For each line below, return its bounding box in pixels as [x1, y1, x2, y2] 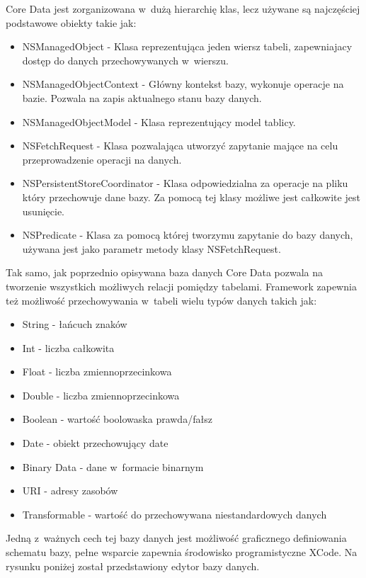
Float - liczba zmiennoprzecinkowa [22, 364, 172, 379]
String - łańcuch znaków [22, 317, 127, 331]
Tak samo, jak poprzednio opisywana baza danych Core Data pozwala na [6, 265, 324, 280]
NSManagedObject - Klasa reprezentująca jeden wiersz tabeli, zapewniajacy [22, 39, 353, 54]
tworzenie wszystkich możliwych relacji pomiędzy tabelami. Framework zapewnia [6, 278, 357, 293]
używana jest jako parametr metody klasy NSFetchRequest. [22, 241, 281, 256]
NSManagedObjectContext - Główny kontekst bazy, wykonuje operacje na [22, 76, 344, 91]
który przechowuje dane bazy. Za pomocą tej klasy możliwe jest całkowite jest [22, 189, 360, 204]
